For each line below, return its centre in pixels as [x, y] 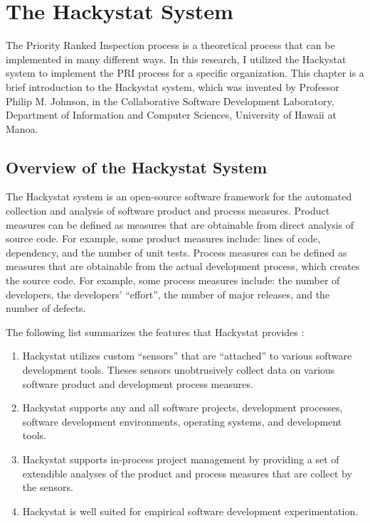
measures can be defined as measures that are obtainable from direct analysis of [180, 224]
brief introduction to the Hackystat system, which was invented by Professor [173, 86]
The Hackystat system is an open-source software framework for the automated [179, 196]
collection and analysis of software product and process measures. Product [168, 211]
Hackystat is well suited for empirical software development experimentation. [190, 511]
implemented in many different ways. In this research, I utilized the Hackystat [176, 59]
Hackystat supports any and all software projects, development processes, [183, 408]
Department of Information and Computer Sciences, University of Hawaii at [171, 115]
